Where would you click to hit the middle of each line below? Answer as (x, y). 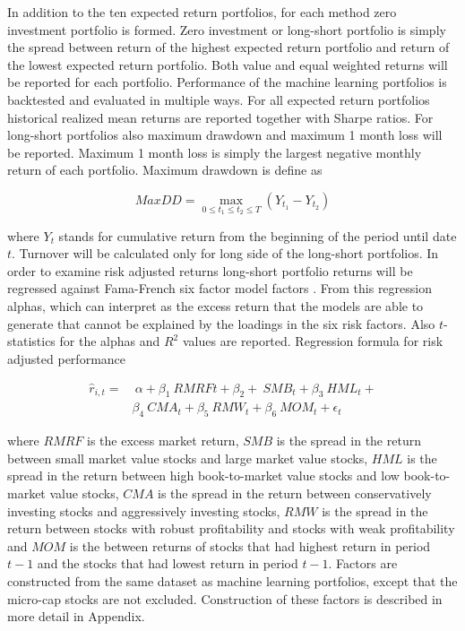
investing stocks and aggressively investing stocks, (144, 510)
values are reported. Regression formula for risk (313, 341)
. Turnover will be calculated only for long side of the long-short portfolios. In (225, 253)
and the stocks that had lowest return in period (168, 563)
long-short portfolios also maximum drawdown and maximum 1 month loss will (225, 135)
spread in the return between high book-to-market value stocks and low (203, 475)
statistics (31, 341)
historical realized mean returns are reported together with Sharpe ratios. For (220, 117)
